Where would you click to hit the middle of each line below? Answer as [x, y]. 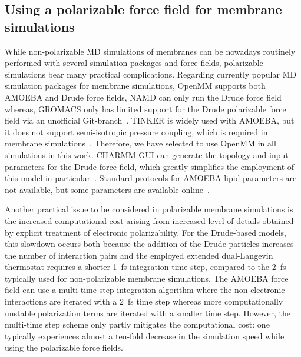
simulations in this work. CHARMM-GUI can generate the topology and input [147, 154]
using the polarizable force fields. [64, 347]
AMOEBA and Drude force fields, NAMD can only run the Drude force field [143, 97]
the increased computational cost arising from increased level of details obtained [149, 220]
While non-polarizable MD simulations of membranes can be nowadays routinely [150, 51]
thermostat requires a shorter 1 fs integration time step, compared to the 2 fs [145, 267]
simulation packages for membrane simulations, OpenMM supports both [135, 86]
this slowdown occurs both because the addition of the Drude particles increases [149, 244]
